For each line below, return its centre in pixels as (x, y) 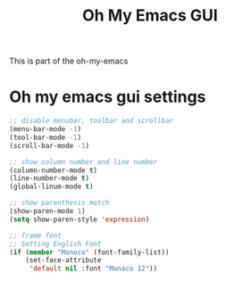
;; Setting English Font (55, 244)
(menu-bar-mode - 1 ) (46, 129)
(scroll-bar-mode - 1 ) (50, 145)
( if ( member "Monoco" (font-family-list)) (89, 252)
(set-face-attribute (63, 260)
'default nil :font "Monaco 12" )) (93, 269)
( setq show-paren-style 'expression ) (80, 219)
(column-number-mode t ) (54, 170)
